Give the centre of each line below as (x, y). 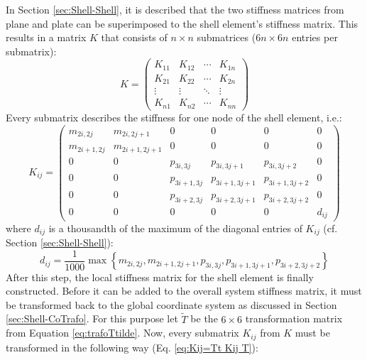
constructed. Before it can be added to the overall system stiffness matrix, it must (184, 291)
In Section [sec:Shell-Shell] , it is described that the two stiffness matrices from (175, 9)
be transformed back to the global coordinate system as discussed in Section (171, 304)
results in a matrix (46, 37)
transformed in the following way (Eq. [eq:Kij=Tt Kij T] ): (132, 347)
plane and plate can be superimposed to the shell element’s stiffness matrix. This (182, 23)
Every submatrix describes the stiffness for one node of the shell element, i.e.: (174, 117)
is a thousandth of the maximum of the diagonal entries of (175, 228)
